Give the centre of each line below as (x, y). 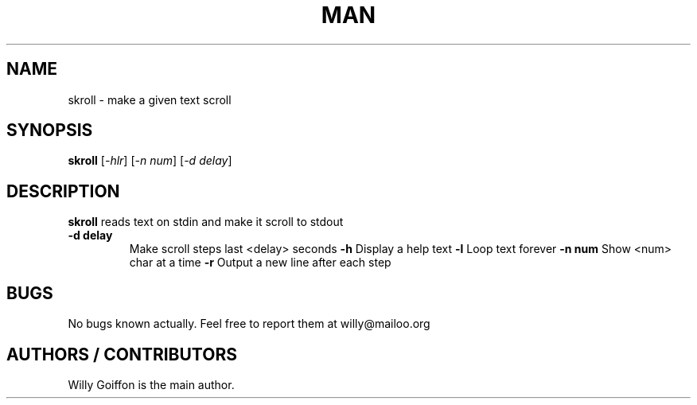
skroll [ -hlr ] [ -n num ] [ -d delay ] (150, 161)
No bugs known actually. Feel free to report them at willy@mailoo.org (249, 324)
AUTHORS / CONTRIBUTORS (122, 354)
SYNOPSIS (50, 130)
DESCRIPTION (63, 191)
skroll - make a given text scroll (150, 99)
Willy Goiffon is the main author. (151, 384)
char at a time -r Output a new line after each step (260, 263)
